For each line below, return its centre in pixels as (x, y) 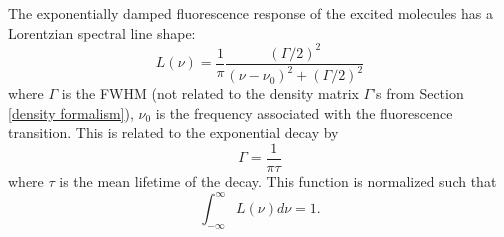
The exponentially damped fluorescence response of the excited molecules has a (250, 13)
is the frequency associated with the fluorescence (304, 112)
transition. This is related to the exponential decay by (173, 132)
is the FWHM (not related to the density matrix (210, 93)
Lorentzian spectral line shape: (102, 32)
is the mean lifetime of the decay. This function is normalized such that (278, 180)
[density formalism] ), (71, 112)
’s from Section (418, 93)
